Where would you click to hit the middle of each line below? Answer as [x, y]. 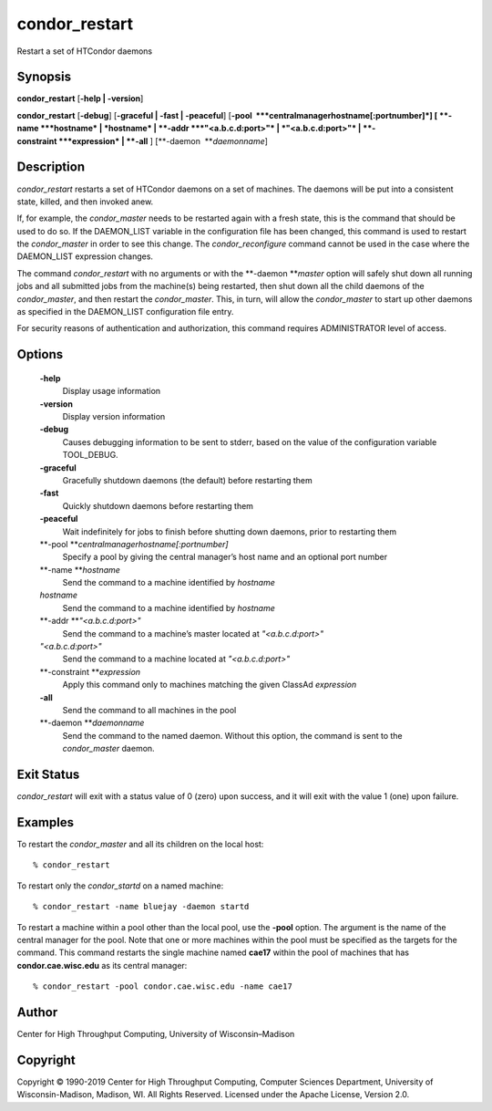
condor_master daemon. [108, 749]
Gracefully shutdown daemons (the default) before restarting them [188, 480]
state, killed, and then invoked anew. [85, 202]
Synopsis [44, 77]
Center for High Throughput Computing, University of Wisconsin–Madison [156, 1034]
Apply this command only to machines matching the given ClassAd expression [210, 685]
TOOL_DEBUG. [90, 455]
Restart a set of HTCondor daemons [85, 51]
